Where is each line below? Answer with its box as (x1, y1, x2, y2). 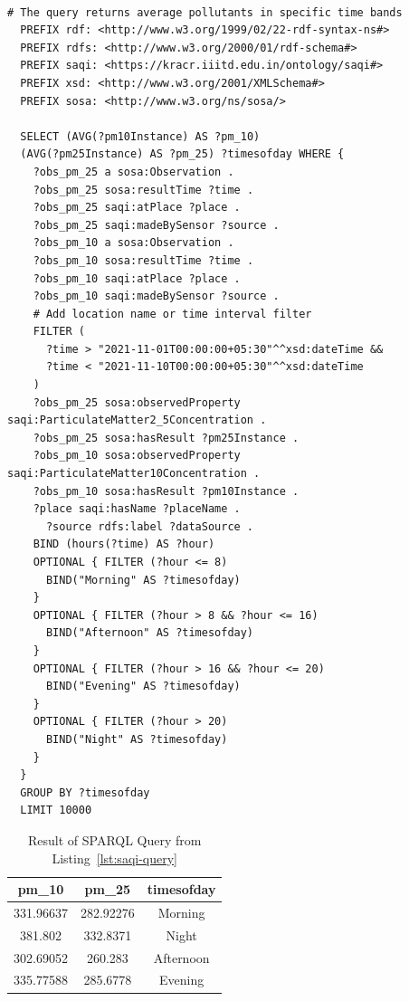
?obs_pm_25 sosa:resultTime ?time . (33, 183, 254, 196)
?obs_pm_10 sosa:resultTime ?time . (33, 253, 254, 267)
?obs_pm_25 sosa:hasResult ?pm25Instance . (33, 431, 300, 444)
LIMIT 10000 (20, 804, 92, 817)
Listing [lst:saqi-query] (52, 848, 177, 867)
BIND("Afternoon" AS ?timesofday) (45, 626, 254, 640)
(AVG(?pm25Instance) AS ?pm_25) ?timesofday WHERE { (20, 148, 345, 161)
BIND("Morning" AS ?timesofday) (45, 573, 241, 586)
